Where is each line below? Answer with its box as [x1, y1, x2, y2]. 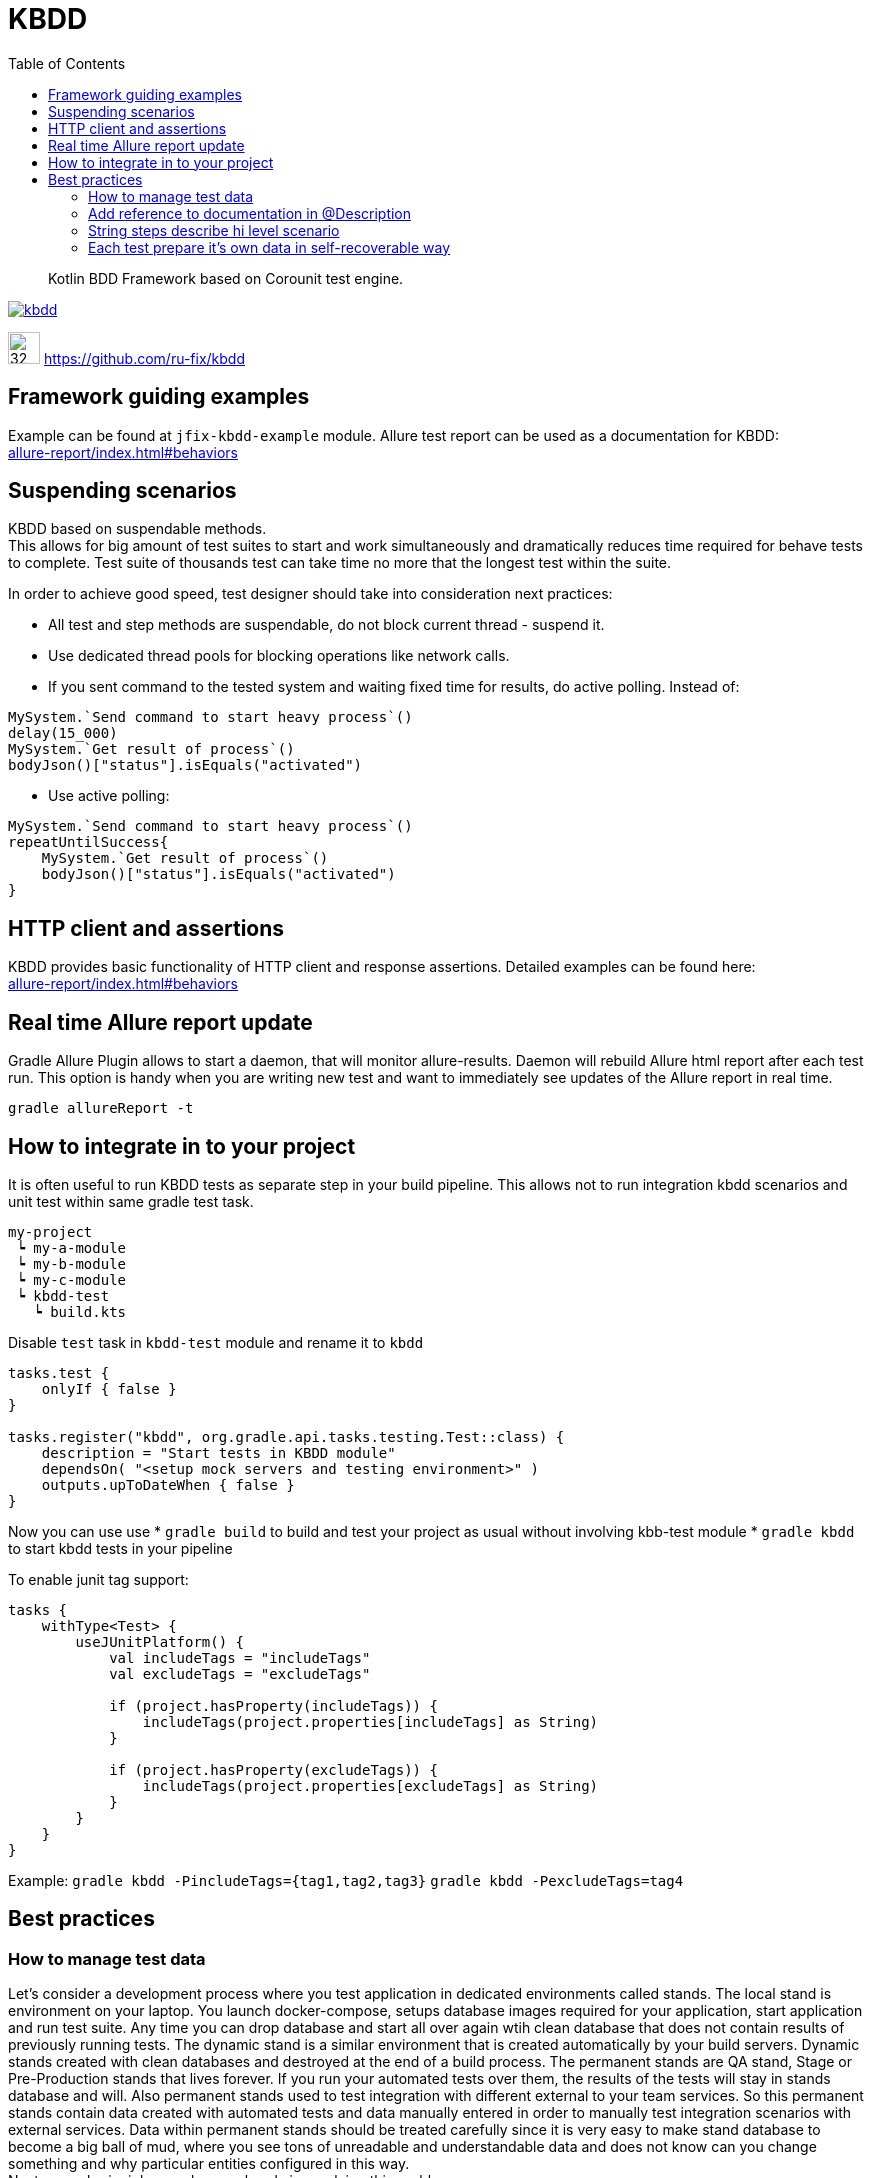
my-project [8, 1223, 93, 1240]
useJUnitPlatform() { [75, 1633, 245, 1650]
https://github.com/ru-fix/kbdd [43, 349, 245, 367]
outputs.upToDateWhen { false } [41, 1476, 295, 1493]
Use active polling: [48, 787, 170, 805]
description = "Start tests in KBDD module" [41, 1444, 396, 1461]
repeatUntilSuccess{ [8, 834, 169, 851]
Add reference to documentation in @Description [88, 204, 412, 222]
